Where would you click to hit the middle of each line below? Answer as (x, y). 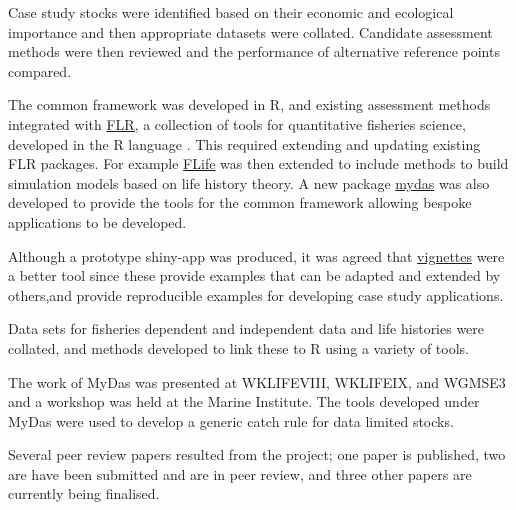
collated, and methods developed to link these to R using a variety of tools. (238, 347)
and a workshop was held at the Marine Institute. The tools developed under (244, 401)
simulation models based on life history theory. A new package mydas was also (249, 182)
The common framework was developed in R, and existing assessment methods (249, 104)
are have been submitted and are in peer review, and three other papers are (240, 473)
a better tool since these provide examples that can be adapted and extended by (254, 275)
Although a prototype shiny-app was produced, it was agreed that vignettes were (256, 255)
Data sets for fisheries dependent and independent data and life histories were (246, 328)
